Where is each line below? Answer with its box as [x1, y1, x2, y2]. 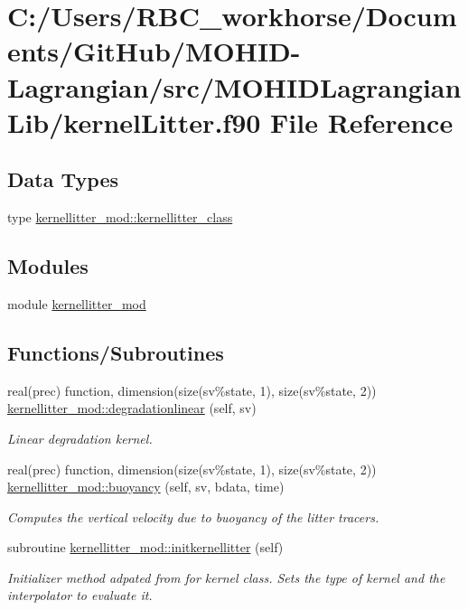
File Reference [270, 103, 454, 140]
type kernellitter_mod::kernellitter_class [7, 208, 233, 227]
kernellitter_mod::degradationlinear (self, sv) [7, 399, 257, 418]
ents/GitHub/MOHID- [7, 33, 301, 70]
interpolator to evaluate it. [7, 586, 153, 605]
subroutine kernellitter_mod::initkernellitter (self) [7, 538, 284, 557]
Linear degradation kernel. [7, 428, 153, 447]
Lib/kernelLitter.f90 [7, 103, 261, 140]
